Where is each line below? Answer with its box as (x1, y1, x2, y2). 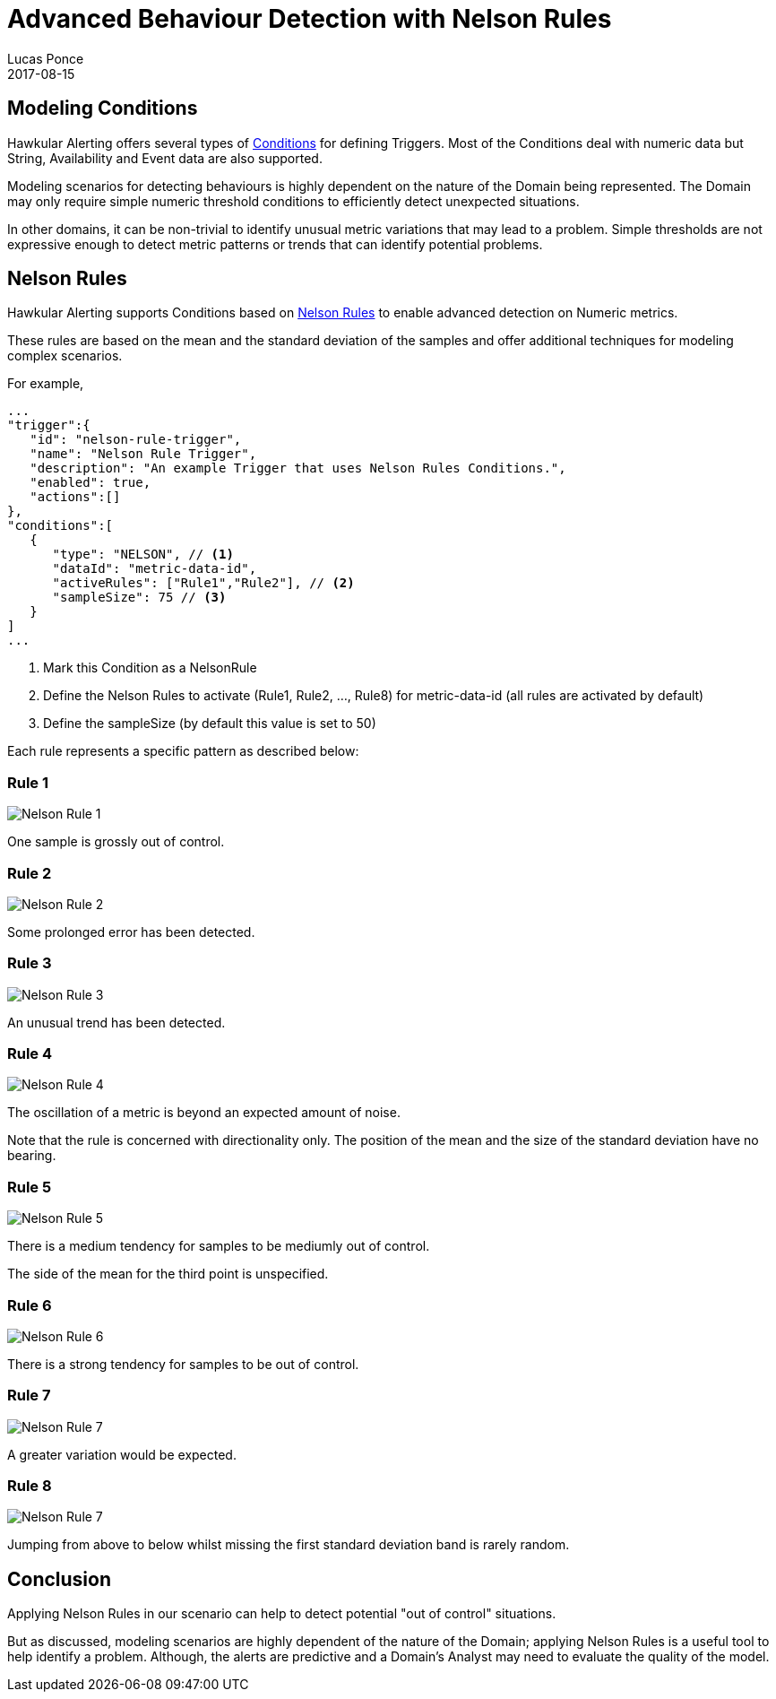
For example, (7, 376, 84, 392)
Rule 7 (7, 1386, 51, 1405)
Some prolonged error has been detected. (7, 923, 255, 940)
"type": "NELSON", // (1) (52, 547, 234, 562)
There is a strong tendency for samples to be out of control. (7, 1356, 359, 1372)
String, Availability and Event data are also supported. (7, 150, 323, 166)
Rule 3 (7, 954, 52, 973)
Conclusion (7, 1567, 112, 1591)
